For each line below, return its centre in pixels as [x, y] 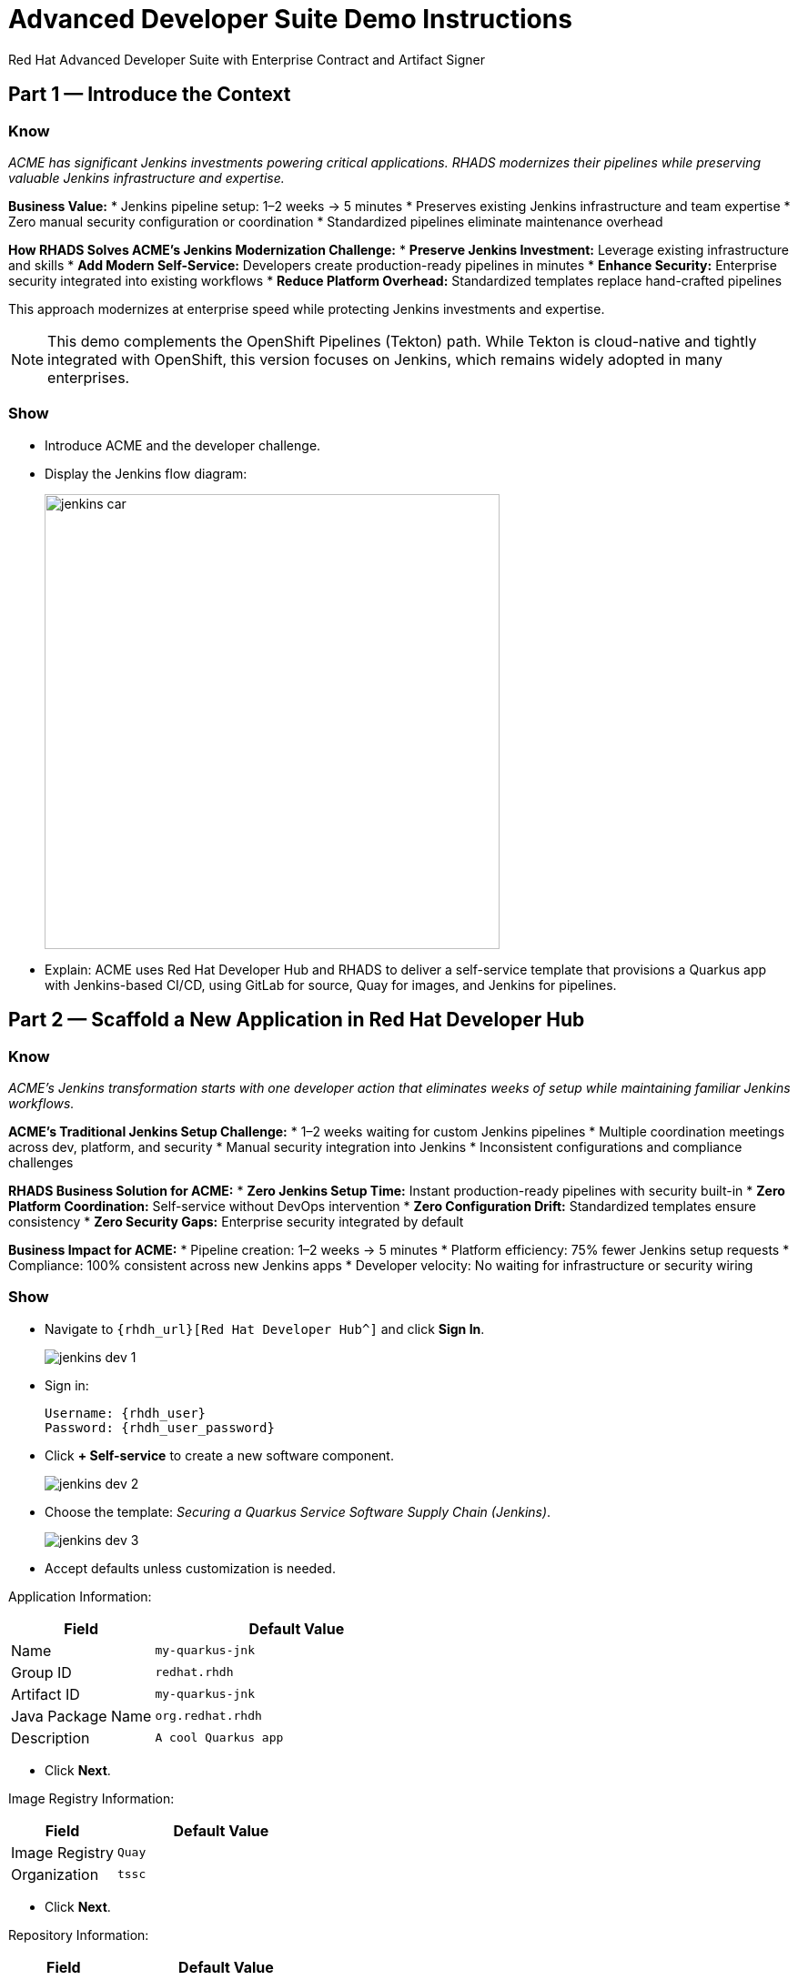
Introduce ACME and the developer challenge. [183, 445]
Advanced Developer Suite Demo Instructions [290, 19]
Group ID [41, 1672]
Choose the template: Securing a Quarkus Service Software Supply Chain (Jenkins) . [298, 1511]
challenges [41, 1162]
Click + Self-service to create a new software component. [219, 1455]
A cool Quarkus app [219, 1738]
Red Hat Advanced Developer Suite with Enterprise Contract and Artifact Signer [247, 59]
